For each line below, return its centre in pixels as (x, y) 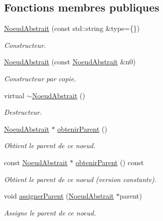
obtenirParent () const (110, 162)
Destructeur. (23, 112)
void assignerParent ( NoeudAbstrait (59, 196)
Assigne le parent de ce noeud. (50, 212)
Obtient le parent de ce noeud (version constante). (80, 179)
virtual (14, 95)
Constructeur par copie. (40, 78)
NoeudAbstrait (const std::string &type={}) (72, 28)
